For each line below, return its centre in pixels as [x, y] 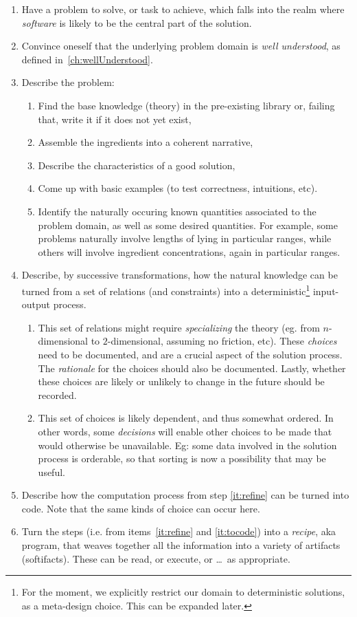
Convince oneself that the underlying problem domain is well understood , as [181, 46]
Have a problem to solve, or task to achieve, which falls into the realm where [183, 9]
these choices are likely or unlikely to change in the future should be [181, 381]
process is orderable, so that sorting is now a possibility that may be [182, 458]
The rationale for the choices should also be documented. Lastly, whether [192, 368]
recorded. [57, 394]
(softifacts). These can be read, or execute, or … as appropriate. [156, 558]
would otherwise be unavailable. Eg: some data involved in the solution [187, 445]
